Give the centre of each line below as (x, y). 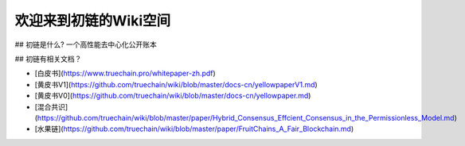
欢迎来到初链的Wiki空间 (93, 21)
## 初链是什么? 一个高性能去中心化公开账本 (86, 44)
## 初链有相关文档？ (48, 59)
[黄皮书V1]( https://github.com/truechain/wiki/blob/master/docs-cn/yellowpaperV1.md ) (176, 84)
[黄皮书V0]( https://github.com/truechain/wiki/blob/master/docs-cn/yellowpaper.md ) (173, 96)
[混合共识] (51, 106)
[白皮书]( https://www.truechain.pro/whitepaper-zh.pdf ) (125, 73)
